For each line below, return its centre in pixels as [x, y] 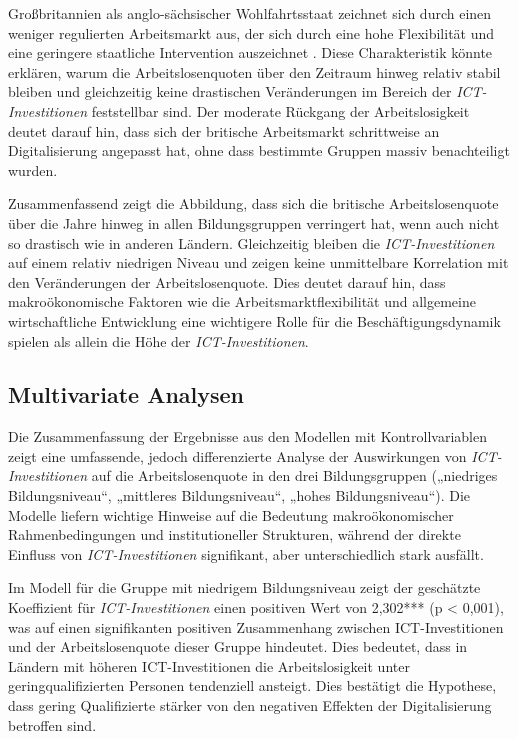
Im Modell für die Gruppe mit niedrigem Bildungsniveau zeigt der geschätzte [244, 587]
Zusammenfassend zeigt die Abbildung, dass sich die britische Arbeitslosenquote [253, 203]
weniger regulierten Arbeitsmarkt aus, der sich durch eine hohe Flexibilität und [251, 32]
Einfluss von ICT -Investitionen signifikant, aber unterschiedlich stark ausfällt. [246, 553]
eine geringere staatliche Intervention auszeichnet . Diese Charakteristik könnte [250, 52]
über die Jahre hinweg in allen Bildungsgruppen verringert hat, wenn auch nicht [254, 222]
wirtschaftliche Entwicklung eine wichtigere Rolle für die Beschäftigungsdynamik [254, 320]
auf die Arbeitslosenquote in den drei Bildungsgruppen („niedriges [294, 475]
